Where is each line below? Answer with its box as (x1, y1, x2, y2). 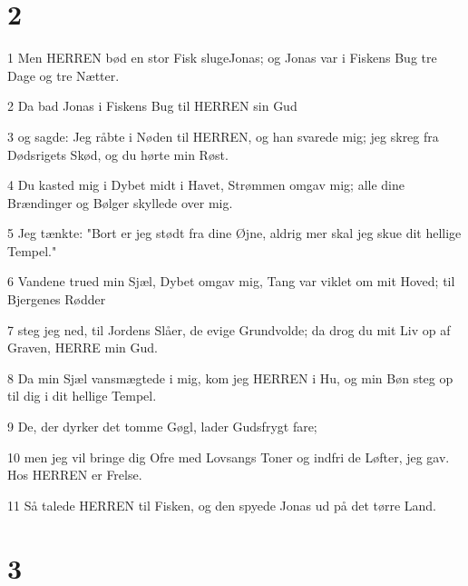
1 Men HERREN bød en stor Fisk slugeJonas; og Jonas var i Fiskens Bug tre (7, 48, 437, 67)
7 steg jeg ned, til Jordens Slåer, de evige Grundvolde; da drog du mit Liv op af (7, 320, 451, 339)
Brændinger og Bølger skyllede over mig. (7, 193, 233, 212)
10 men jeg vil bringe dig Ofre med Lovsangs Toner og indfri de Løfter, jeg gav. (7, 447, 450, 466)
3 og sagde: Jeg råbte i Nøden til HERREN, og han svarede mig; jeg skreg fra (7, 126, 439, 145)
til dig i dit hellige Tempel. (7, 386, 157, 405)
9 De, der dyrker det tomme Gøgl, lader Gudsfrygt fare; (7, 417, 317, 436)
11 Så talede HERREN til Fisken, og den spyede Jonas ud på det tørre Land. (7, 495, 437, 514)
